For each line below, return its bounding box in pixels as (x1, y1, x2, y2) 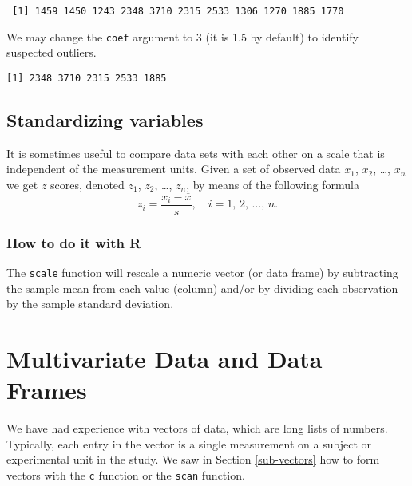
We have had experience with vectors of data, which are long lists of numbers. (6, 420, 388, 437)
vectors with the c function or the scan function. (6, 466, 245, 483)
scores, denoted (50, 176, 125, 192)
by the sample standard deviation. (6, 295, 174, 312)
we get (6, 176, 38, 192)
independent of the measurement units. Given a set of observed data (6, 160, 341, 177)
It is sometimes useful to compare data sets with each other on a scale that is (6, 144, 385, 161)
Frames (6, 373, 87, 406)
